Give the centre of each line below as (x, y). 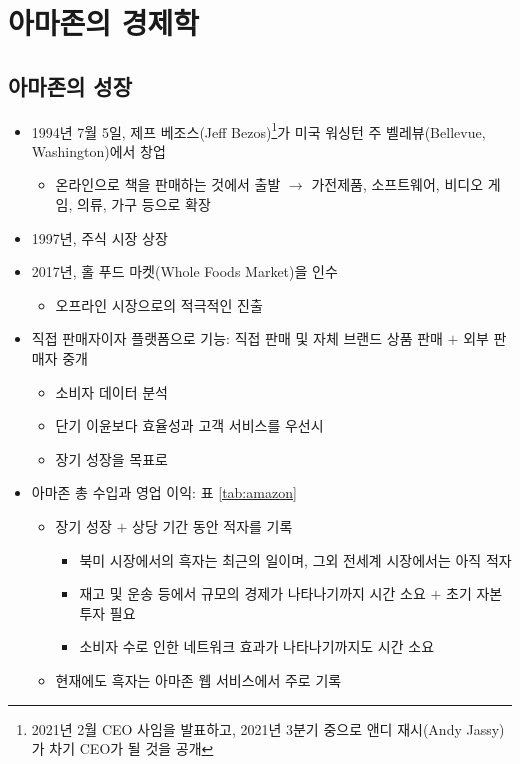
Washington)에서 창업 (98, 150)
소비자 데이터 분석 (111, 391)
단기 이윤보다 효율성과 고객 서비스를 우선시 (189, 425)
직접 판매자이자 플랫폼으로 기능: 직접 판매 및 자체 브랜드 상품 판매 (237, 338)
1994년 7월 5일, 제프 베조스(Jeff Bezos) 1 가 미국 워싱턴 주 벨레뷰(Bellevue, (258, 130)
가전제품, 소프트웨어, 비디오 (397, 184)
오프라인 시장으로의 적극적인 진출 (159, 304)
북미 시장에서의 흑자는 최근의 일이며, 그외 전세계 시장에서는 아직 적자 (295, 559)
